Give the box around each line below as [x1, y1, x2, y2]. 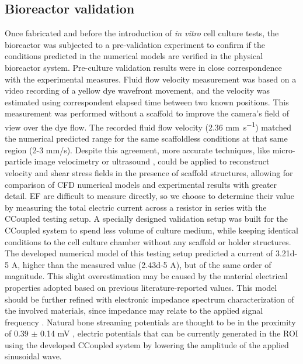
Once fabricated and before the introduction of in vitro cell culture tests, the [5, 27, 279, 39]
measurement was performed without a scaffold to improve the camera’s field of [5, 107, 289, 119]
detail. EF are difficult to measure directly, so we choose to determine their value [5, 190, 294, 202]
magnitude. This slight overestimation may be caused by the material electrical [5, 270, 288, 282]
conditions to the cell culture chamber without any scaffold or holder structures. [5, 235, 291, 248]
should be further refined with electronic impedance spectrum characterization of [5, 293, 294, 305]
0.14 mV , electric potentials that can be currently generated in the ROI [40, 327, 298, 339]
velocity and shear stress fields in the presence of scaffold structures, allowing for [5, 166, 293, 178]
